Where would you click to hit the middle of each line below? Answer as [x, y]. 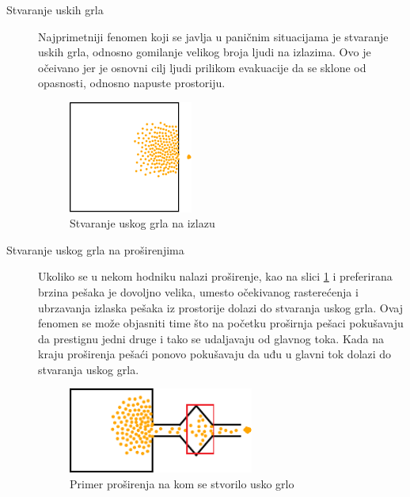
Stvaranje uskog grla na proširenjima [95, 249]
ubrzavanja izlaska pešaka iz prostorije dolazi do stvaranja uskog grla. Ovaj [221, 307]
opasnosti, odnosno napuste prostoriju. [132, 83]
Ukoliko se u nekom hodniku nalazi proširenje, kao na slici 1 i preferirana [215, 276]
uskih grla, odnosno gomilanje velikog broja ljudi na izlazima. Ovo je [205, 52]
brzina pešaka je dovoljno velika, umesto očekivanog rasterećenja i [198, 291]
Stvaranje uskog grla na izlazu [142, 223]
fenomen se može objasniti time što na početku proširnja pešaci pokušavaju [221, 323]
